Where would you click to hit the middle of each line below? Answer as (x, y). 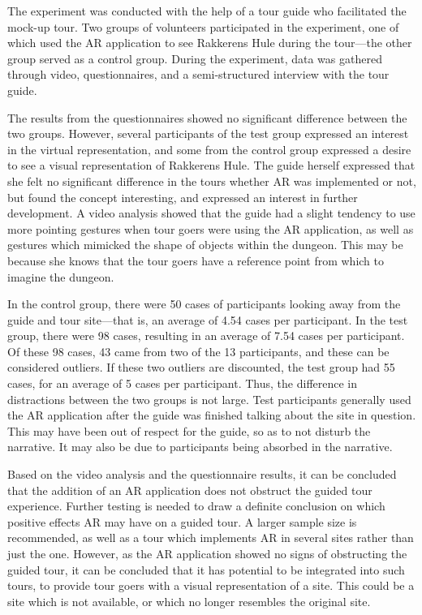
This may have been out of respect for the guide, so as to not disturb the (189, 430)
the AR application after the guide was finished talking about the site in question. (212, 415)
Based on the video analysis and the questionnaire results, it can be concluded (202, 474)
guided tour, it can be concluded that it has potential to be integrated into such (206, 569)
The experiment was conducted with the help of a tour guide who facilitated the (207, 11)
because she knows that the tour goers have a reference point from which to (196, 260)
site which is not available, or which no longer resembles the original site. (189, 601)
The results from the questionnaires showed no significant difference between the (207, 117)
